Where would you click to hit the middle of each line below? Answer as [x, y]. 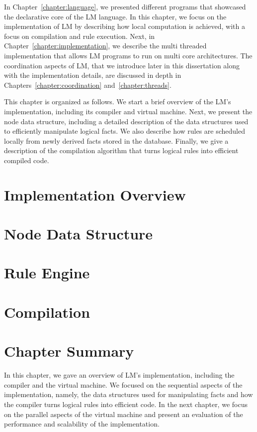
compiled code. [27, 160]
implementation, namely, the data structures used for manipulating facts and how [128, 394]
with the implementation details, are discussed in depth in [93, 75]
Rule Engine [47, 273]
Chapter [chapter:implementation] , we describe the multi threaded [105, 46]
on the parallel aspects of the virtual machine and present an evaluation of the [124, 414]
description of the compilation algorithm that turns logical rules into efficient [121, 150]
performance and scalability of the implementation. [82, 424]
